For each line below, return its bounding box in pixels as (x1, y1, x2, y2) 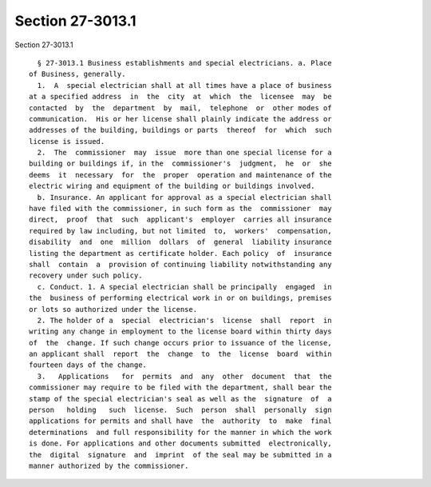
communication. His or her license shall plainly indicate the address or (29, 114, 332, 123)
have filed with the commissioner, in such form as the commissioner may (29, 204, 332, 214)
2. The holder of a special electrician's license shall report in (37, 316, 332, 325)
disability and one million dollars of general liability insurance (29, 238, 332, 247)
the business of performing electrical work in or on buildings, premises (29, 293, 332, 303)
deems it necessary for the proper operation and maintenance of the (29, 170, 332, 179)
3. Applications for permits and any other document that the (37, 372, 332, 381)
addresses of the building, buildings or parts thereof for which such (29, 126, 332, 135)
